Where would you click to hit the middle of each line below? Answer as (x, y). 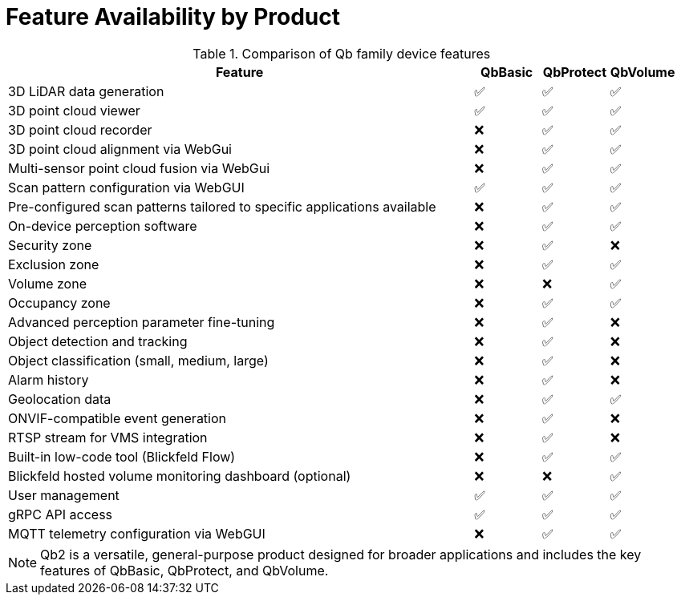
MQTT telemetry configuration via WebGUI (137, 533)
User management (64, 495)
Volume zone (47, 283)
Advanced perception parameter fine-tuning (142, 322)
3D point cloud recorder (80, 129)
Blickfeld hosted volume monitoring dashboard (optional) (180, 476)
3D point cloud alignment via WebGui (120, 149)
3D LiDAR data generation (86, 91)
